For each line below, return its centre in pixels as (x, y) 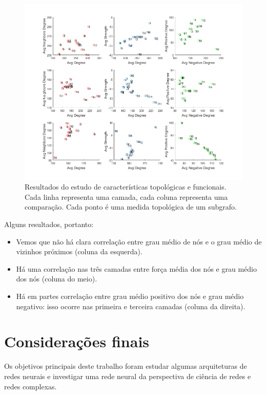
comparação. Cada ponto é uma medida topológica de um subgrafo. (131, 207)
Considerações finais (77, 341)
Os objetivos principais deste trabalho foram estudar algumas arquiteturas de (126, 366)
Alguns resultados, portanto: (49, 224)
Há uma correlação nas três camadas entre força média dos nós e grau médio (136, 268)
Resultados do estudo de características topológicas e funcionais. (126, 187)
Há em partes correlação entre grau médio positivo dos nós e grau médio (130, 296)
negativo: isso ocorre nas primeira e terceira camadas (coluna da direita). (131, 306)
